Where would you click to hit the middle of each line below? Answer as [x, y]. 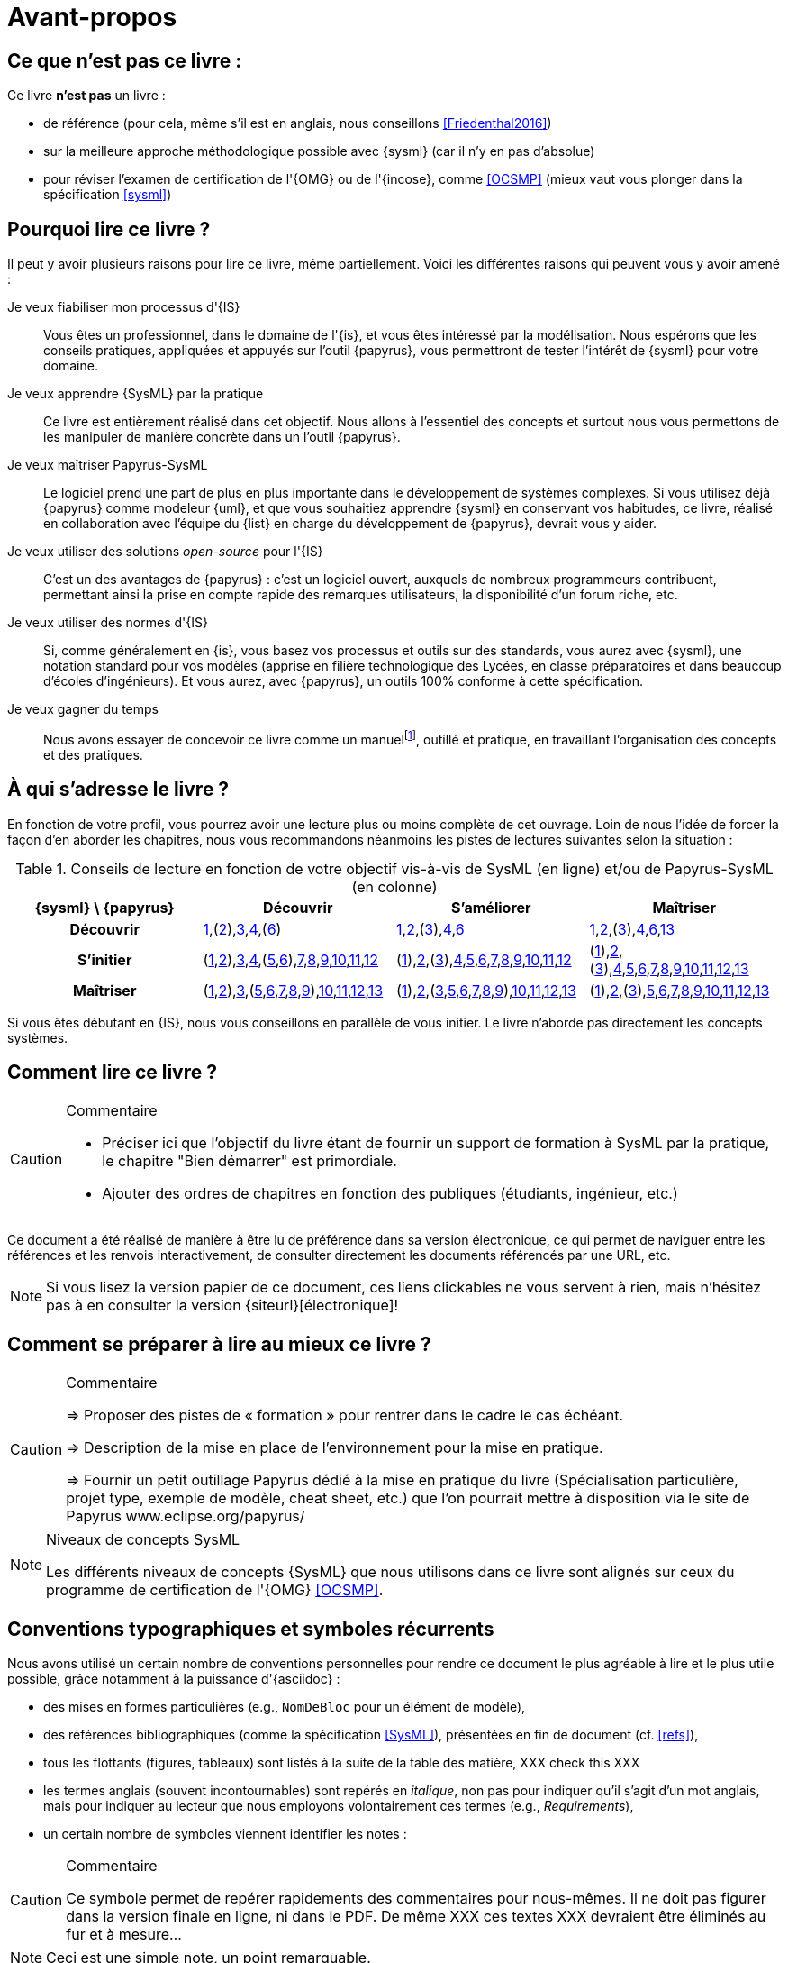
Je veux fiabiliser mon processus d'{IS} [124, 307]
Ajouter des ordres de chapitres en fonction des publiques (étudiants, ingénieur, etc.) [390, 1194]
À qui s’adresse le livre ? [118, 790]
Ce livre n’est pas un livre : [86, 96]
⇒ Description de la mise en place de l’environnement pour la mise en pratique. [335, 1448]
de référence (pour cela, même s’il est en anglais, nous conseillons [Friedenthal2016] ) [298, 123]
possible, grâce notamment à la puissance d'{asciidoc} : [174, 1679]
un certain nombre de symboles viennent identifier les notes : [225, 1834]
